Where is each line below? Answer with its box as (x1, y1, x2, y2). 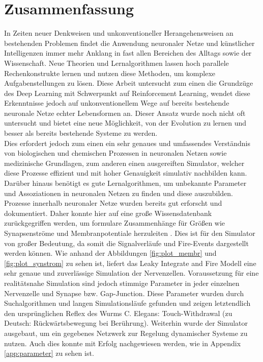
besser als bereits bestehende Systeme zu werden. (4, 128, 158, 138)
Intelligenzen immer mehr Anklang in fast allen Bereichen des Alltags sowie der (4, 47, 252, 58)
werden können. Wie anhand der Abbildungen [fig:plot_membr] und (4, 248, 217, 258)
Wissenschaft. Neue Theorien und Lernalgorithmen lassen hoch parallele (4, 57, 229, 68)
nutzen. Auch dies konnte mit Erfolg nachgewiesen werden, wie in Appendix (4, 337, 241, 348)
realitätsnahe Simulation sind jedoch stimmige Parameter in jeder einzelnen (4, 277, 240, 288)
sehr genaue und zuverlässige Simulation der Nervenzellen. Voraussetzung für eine (4, 268, 259, 278)
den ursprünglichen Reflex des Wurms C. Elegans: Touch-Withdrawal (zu (4, 307, 232, 318)
